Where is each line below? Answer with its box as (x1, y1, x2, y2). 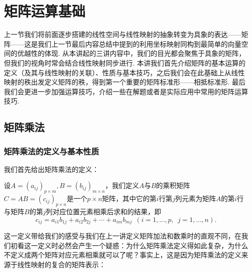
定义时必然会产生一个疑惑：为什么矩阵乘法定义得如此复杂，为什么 (37, 240, 248, 250)
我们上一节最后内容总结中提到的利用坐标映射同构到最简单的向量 (37, 38, 241, 49)
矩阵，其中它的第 (102, 193, 157, 204)
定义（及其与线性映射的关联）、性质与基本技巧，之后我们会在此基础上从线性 (4, 67, 245, 77)
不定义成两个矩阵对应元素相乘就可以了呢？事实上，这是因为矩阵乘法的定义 (4, 250, 241, 260)
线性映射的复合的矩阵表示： (17, 259, 106, 269)
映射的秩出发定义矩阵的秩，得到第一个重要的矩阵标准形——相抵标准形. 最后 (4, 77, 246, 87)
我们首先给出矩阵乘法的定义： (4, 164, 99, 174)
